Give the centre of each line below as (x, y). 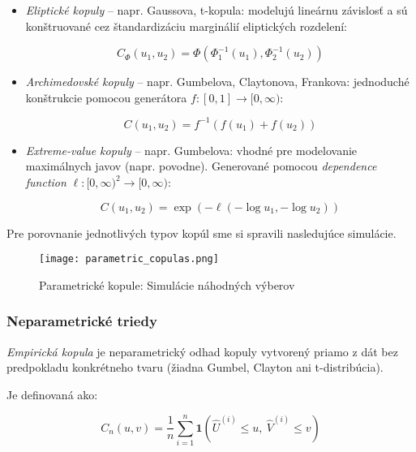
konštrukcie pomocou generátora (106, 97)
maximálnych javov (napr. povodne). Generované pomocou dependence (201, 166)
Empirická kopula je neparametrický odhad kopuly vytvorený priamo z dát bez (202, 351)
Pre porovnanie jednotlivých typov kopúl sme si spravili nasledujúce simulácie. (202, 232)
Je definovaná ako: (52, 394)
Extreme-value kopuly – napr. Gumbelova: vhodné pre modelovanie (191, 150)
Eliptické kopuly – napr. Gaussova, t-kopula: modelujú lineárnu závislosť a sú (217, 10)
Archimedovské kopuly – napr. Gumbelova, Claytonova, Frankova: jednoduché (217, 82)
